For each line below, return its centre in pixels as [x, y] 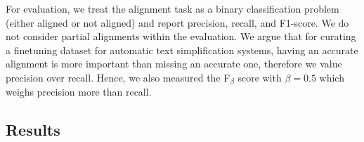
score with [260, 77]
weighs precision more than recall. [79, 92]
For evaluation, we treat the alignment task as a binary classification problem [173, 8]
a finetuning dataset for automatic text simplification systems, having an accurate [182, 50]
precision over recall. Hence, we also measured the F [118, 77]
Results [33, 130]
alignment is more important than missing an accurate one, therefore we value [174, 64]
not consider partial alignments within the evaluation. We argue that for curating [181, 36]
